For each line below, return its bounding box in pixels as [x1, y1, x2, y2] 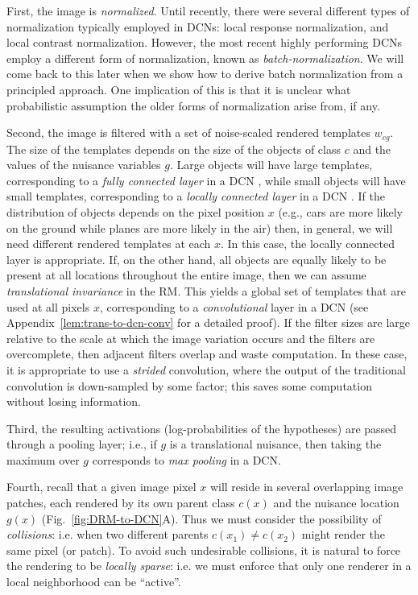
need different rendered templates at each [6, 235, 211, 252]
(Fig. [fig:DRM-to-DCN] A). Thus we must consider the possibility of [41, 510, 382, 527]
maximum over [6, 451, 80, 468]
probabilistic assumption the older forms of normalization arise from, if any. [6, 97, 380, 114]
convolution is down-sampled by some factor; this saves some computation [6, 377, 372, 394]
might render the [301, 526, 385, 543]
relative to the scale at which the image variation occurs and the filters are [6, 329, 375, 346]
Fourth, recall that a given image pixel [6, 478, 197, 495]
